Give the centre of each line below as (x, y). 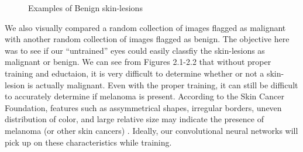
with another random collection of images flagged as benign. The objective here (147, 39)
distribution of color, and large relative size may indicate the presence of (134, 119)
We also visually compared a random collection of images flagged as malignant (145, 27)
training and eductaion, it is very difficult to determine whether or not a (135, 73)
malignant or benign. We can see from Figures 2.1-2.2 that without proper (138, 62)
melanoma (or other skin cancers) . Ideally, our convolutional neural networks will (151, 130)
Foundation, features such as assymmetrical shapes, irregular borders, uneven (143, 107)
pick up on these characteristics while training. (88, 142)
